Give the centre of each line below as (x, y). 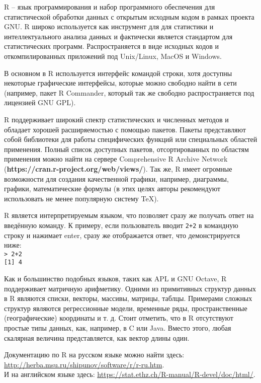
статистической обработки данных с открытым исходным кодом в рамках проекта (129, 16)
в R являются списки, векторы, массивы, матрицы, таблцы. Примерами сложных (128, 298)
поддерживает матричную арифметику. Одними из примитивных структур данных (130, 288)
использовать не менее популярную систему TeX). (81, 198)
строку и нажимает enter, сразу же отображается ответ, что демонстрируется (122, 235)
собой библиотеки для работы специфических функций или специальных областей (131, 139)
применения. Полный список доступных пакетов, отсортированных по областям (126, 149)
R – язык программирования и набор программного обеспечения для (110, 7)
